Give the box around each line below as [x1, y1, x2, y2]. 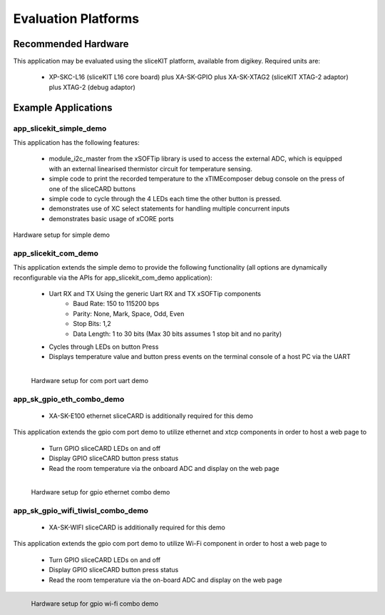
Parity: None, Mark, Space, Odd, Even [73, 309, 185, 317]
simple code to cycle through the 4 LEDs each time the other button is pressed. [48, 194, 282, 203]
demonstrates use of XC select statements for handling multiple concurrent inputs [48, 204, 290, 213]
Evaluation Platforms [13, 11, 140, 26]
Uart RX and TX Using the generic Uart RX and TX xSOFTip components [48, 290, 262, 298]
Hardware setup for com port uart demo [31, 376, 149, 385]
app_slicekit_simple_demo [13, 123, 107, 133]
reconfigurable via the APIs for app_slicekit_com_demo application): [13, 273, 213, 282]
